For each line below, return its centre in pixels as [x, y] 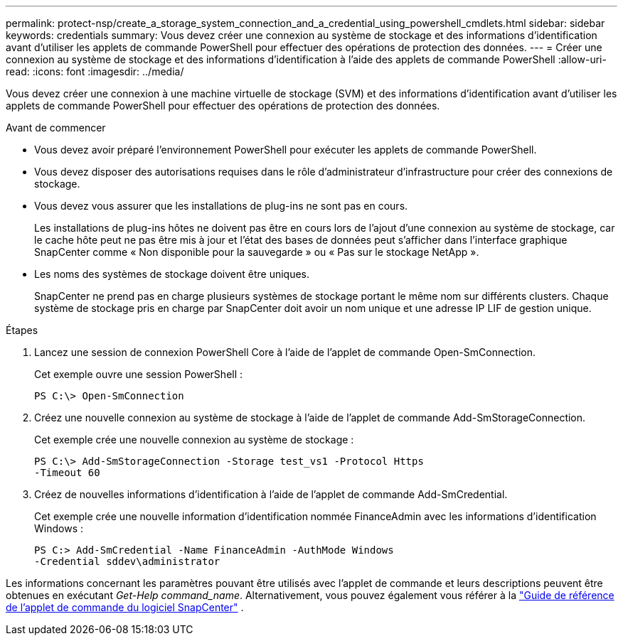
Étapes [22, 330]
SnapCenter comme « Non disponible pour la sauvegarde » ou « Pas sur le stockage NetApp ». [257, 252]
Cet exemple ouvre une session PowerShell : [139, 374]
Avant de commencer [56, 128]
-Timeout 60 [67, 473]
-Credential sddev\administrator [127, 561]
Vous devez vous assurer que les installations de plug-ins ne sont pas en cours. [221, 206]
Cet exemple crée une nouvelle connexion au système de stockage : [194, 440]
